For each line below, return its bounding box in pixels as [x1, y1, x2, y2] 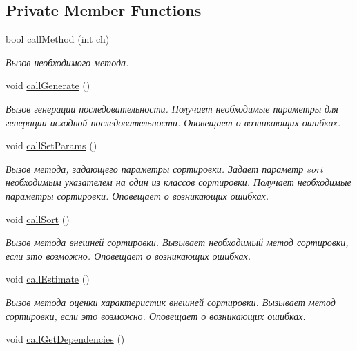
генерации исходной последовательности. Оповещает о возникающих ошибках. [6, 115, 341, 129]
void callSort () [6, 211, 70, 226]
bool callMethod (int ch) [6, 32, 110, 46]
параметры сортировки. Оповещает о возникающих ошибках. [6, 188, 269, 202]
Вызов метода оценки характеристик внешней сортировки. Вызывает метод [6, 294, 336, 309]
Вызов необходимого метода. [6, 55, 129, 69]
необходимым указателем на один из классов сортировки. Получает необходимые [6, 175, 351, 189]
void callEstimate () [6, 272, 90, 286]
